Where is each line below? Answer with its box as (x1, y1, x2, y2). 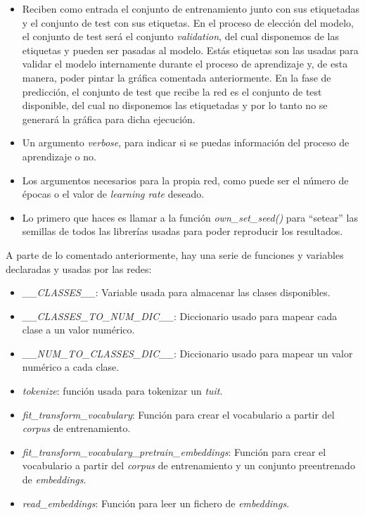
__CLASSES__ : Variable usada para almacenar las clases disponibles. (22, 285, 331, 300)
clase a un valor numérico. (22, 322, 135, 337)
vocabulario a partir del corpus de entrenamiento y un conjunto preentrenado (22, 458, 355, 473)
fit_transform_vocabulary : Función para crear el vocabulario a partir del (22, 407, 335, 421)
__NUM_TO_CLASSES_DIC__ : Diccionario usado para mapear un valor (22, 345, 353, 360)
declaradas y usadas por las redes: (6, 261, 152, 276)
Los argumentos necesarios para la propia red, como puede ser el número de (22, 172, 349, 187)
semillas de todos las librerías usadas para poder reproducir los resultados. (22, 224, 343, 239)
